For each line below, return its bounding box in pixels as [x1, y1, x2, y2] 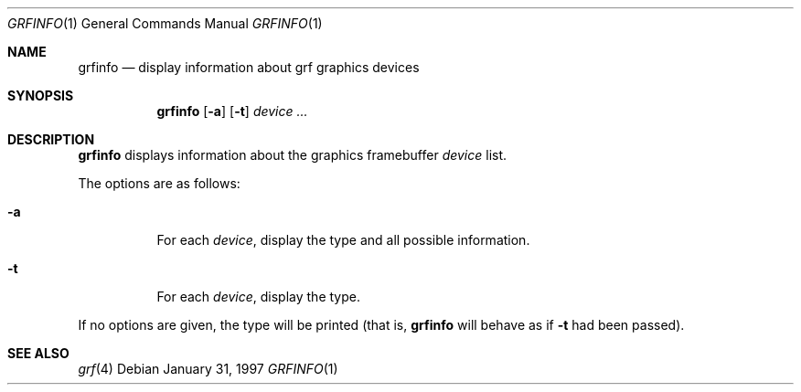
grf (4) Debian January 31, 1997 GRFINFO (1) [78, 361, 338, 376]
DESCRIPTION [7, 132, 95, 147]
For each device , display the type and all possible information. [156, 232, 530, 248]
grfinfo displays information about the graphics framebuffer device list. [78, 147, 507, 163]
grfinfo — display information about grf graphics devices [78, 59, 420, 75]
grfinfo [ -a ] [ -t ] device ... [156, 103, 308, 119]
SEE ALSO [7, 345, 69, 361]
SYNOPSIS [7, 88, 74, 103]
